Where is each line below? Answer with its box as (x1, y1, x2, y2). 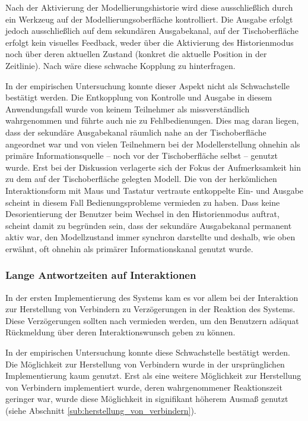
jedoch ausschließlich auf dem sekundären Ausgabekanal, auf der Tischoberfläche (5, 24, 299, 37)
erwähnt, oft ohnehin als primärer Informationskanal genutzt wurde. (5, 242, 253, 255)
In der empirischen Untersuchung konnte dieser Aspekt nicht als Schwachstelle (5, 79, 290, 92)
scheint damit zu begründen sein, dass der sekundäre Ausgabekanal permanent (5, 219, 292, 231)
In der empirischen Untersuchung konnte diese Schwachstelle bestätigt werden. (5, 346, 291, 359)
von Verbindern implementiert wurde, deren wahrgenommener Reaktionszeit (5, 381, 282, 393)
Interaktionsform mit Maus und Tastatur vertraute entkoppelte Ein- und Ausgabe (5, 184, 304, 196)
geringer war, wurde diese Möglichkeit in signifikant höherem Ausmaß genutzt (5, 392, 288, 405)
